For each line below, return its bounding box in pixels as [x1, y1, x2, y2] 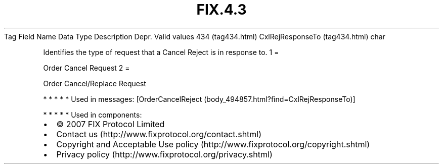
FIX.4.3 [196, 1, 247, 18]
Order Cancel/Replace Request [43, 79, 146, 88]
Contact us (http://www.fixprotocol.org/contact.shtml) [56, 129, 262, 139]
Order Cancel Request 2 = [43, 63, 130, 72]
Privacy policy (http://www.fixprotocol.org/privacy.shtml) [56, 149, 273, 159]
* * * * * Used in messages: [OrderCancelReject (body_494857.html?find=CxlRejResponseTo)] [43, 94, 356, 103]
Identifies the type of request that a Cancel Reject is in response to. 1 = [43, 47, 279, 57]
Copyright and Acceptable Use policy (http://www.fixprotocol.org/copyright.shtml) [56, 139, 370, 149]
